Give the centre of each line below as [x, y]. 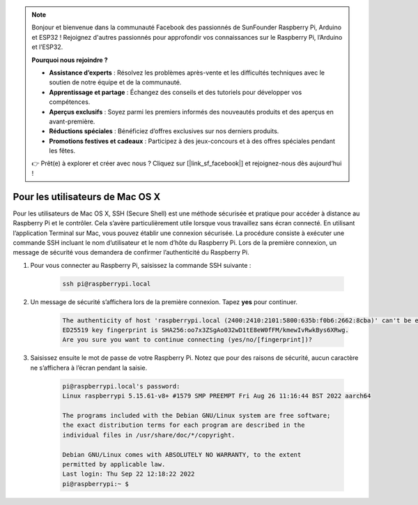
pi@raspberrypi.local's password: [121, 386]
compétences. [70, 102]
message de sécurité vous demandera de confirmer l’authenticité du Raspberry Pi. [131, 252]
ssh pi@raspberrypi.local [107, 284]
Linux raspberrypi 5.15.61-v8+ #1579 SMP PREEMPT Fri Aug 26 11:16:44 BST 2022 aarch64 [217, 396]
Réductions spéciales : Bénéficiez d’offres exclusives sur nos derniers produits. [164, 131]
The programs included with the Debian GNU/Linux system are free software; [196, 415]
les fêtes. [62, 151]
